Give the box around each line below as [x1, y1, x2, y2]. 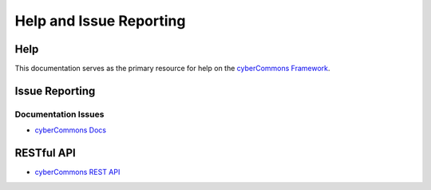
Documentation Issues [14, 109, 105, 120]
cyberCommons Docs [34, 125, 107, 135]
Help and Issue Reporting [14, 12, 186, 30]
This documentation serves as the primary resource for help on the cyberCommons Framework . [14, 64, 330, 73]
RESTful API [14, 146, 76, 160]
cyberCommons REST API [34, 168, 121, 177]
